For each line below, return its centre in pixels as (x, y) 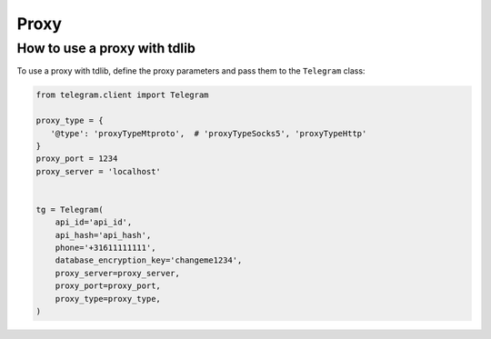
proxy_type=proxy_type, (108, 299)
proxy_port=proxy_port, (108, 286)
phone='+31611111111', (105, 248)
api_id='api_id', (94, 222)
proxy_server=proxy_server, (118, 273)
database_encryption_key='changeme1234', (149, 260)
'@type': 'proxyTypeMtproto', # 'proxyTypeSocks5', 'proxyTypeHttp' (209, 133)
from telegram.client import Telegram (122, 95)
